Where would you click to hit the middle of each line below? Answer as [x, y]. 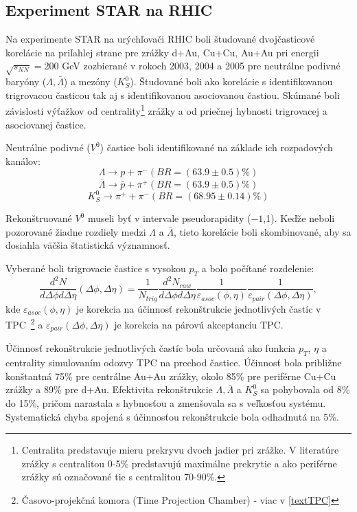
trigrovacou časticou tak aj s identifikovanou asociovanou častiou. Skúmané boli [173, 94]
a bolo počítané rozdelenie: [258, 268]
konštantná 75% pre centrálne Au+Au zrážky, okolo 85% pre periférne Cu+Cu [171, 376]
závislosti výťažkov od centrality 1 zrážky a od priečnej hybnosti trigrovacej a [166, 110]
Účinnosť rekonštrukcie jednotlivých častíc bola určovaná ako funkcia [151, 348]
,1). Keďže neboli [299, 218]
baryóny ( [26, 81]
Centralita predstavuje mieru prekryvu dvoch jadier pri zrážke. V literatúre [180, 450]
